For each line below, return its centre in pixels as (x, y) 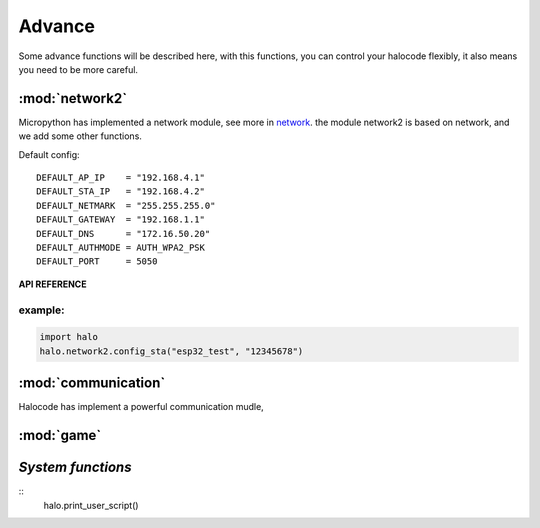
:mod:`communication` (92, 383)
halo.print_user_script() (91, 505)
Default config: (49, 154)
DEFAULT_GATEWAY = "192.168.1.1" (120, 219)
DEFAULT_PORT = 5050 (97, 261)
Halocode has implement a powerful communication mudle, (141, 407)
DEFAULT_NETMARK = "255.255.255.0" (126, 205)
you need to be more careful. (78, 69)
